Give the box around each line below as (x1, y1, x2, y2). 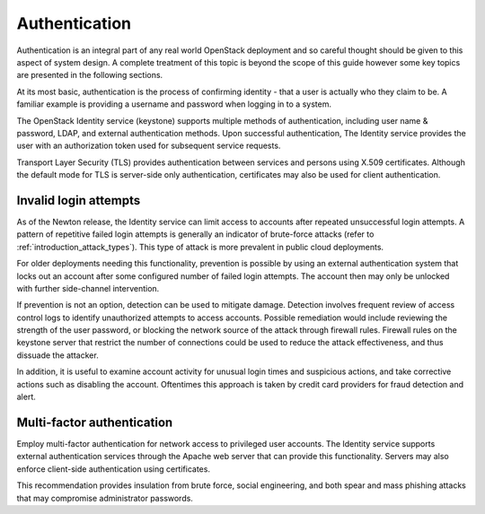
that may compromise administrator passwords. (16, 492, 193, 503)
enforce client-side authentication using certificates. (16, 463, 211, 475)
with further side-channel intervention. (16, 283, 160, 293)
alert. (16, 391, 36, 403)
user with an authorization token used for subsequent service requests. (16, 140, 281, 152)
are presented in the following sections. (16, 70, 163, 81)
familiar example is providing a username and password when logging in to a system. (16, 99, 332, 109)
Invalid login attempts (16, 193, 141, 208)
